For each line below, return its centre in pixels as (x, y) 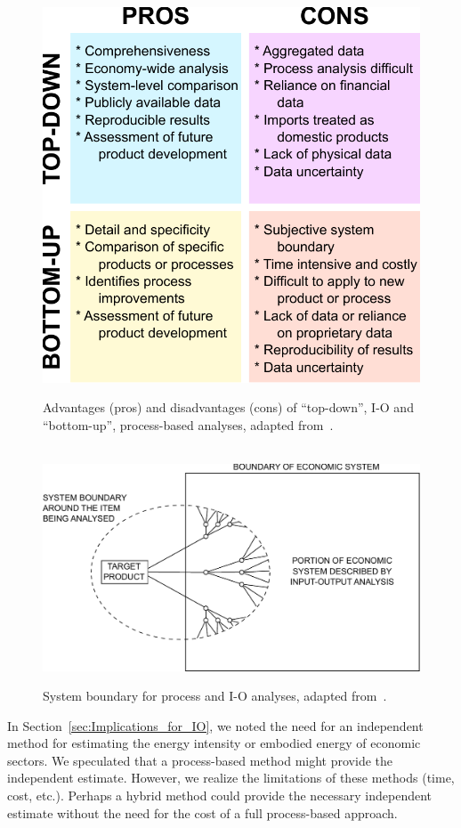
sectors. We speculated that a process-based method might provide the (200, 760)
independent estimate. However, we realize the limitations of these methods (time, (231, 778)
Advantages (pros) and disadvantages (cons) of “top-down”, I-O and (228, 407)
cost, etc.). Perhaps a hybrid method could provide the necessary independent (220, 796)
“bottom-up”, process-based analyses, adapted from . (188, 425)
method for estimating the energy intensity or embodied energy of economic (214, 743)
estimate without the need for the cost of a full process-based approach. (202, 812)
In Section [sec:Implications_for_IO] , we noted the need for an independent (215, 725)
